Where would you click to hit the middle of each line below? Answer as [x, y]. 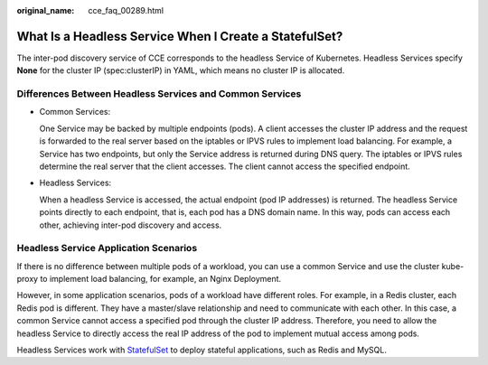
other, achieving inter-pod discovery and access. [131, 225]
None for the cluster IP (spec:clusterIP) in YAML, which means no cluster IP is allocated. [181, 70]
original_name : [46, 10]
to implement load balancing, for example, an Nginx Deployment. [161, 279]
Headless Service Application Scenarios [107, 248]
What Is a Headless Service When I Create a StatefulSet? [180, 36]
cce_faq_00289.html [126, 10]
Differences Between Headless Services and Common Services [159, 94]
